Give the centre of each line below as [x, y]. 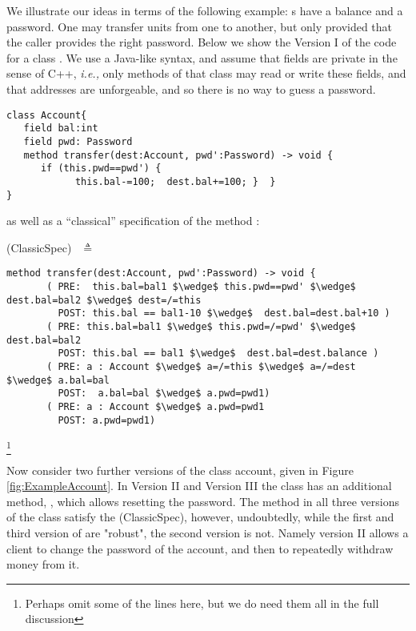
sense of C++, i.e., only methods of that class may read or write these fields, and [206, 73]
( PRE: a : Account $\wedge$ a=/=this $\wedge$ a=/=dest [201, 366]
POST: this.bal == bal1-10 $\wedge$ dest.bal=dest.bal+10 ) [224, 313]
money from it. [43, 564]
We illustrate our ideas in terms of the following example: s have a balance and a [205, 10]
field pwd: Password [78, 141]
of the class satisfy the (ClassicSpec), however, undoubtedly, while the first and [200, 517]
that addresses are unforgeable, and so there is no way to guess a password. [191, 88]
